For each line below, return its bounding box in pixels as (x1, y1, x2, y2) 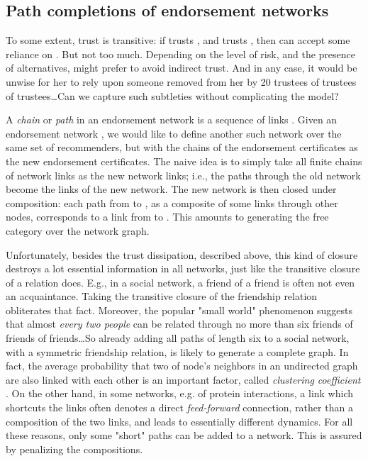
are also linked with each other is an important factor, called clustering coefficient (6, 372, 361, 387)
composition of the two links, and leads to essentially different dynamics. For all (6, 413, 353, 428)
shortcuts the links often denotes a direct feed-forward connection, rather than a (6, 400, 353, 415)
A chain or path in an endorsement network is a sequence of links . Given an (6, 112, 338, 127)
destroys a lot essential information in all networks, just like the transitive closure (6, 261, 360, 276)
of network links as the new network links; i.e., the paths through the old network (6, 167, 361, 182)
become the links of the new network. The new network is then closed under (6, 182, 337, 196)
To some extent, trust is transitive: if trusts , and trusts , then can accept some (6, 33, 350, 48)
